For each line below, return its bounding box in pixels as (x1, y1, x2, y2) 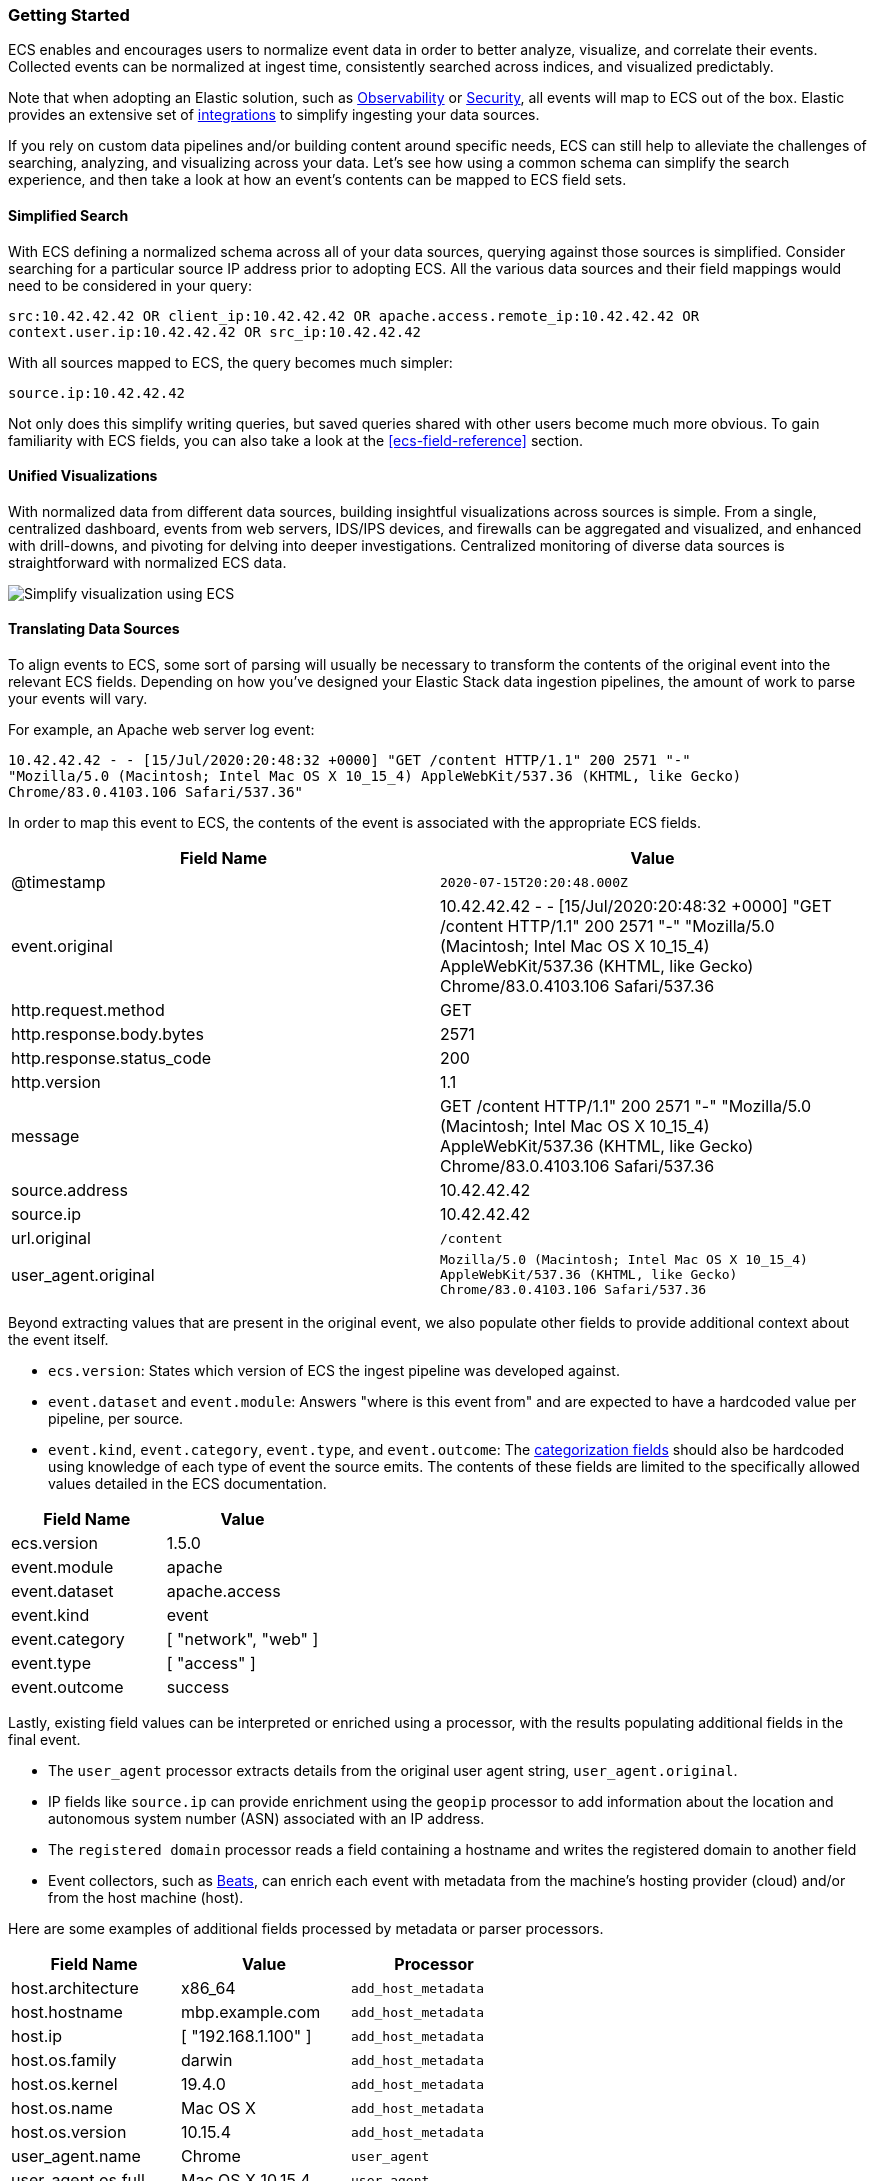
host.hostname (11, 2002, 123, 2023)
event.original (11, 936, 113, 957)
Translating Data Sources (8, 620, 180, 638)
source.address (11, 1180, 128, 1201)
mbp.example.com (181, 2002, 321, 2023)
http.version (11, 1072, 101, 1093)
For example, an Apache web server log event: (8, 721, 315, 739)
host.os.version (11, 2122, 127, 2143)
